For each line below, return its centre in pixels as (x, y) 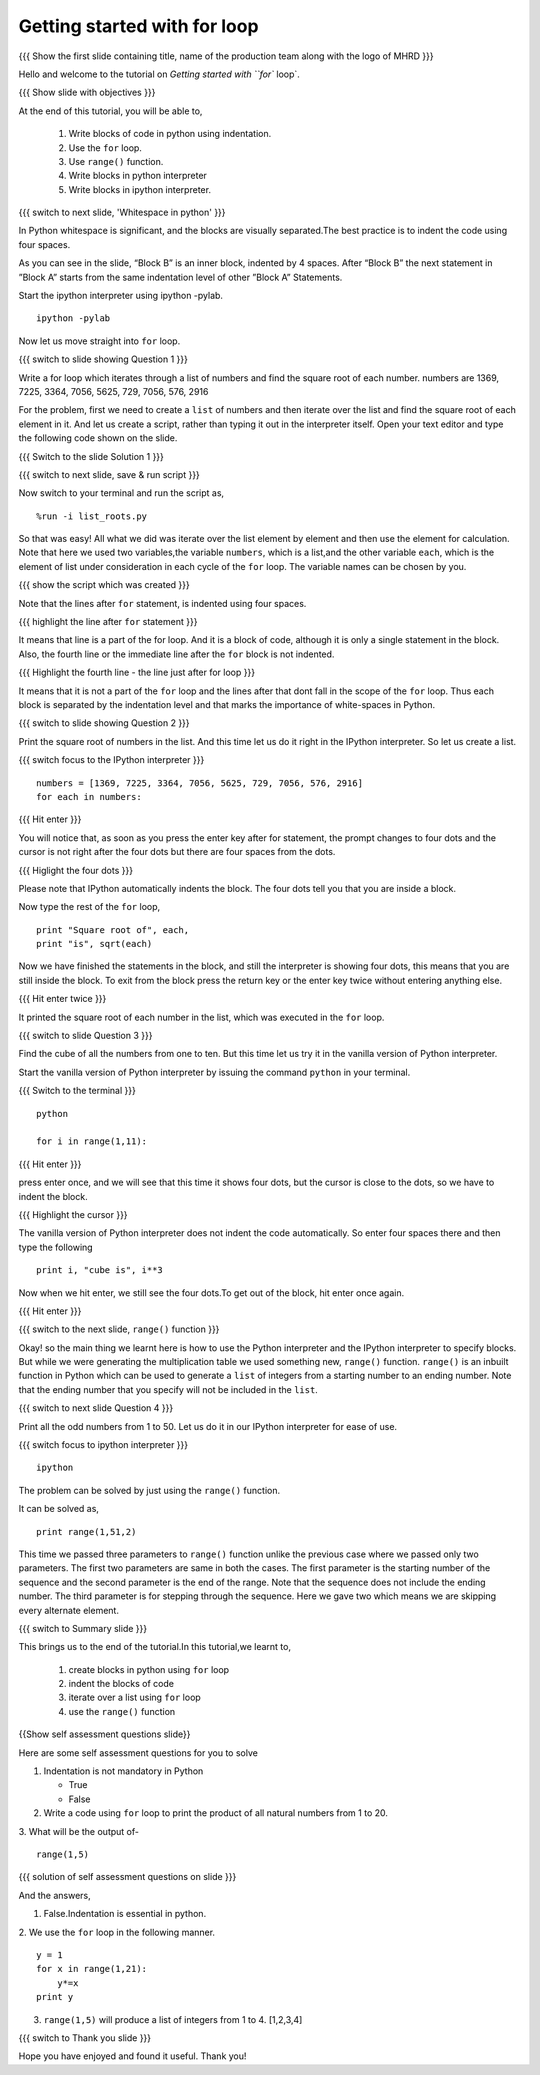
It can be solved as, (59, 1509)
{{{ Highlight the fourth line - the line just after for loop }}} (136, 672)
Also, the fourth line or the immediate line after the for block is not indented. (176, 654)
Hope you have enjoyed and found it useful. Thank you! (132, 2056)
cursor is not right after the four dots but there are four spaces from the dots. (177, 852)
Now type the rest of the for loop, (89, 907)
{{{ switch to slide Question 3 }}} (85, 1036)
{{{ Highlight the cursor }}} (73, 1214)
